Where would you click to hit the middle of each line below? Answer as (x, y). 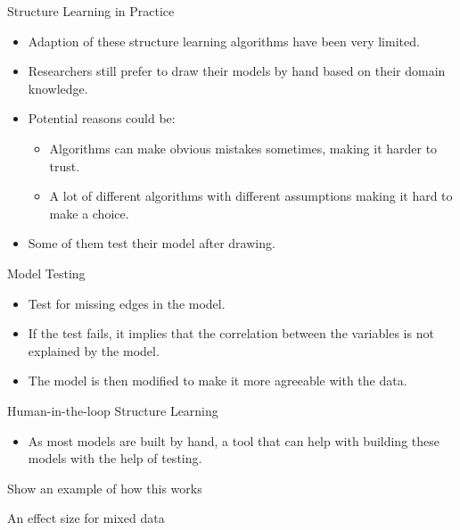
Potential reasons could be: (102, 118)
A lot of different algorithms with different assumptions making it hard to (251, 196)
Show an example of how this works (105, 488)
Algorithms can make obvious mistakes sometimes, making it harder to (243, 148)
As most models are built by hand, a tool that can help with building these (234, 440)
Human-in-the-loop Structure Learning (113, 410)
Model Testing (46, 273)
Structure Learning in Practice (91, 11)
